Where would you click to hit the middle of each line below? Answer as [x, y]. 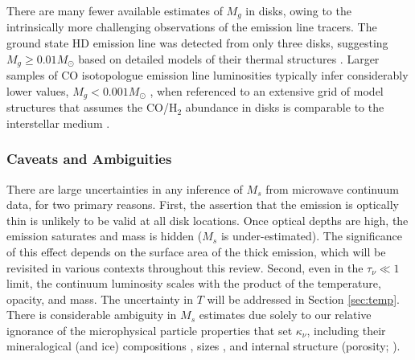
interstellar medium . [58, 123]
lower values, [38, 90]
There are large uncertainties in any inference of [125, 188]
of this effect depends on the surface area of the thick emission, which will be [196, 251]
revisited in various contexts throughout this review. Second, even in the [185, 267]
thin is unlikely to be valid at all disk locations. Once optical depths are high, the [207, 220]
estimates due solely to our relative [285, 315]
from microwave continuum [332, 188]
